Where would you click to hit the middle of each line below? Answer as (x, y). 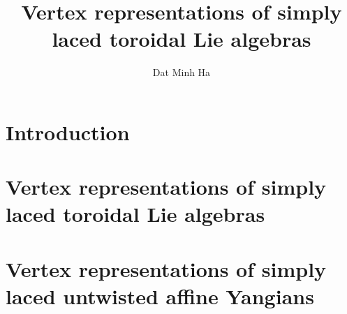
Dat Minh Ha (182, 72)
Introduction (68, 132)
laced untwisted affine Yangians (160, 296)
